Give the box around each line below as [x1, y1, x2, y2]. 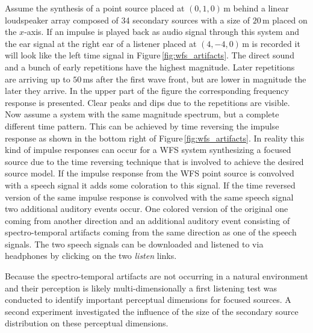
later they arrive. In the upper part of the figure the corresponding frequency [5, 84, 289, 97]
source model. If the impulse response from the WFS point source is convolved [5, 167, 294, 179]
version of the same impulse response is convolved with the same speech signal [5, 190, 294, 203]
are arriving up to [5, 72, 70, 85]
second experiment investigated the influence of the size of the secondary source [5, 305, 299, 317]
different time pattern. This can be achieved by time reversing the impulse [5, 119, 279, 132]
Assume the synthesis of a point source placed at [5, 2, 185, 14]
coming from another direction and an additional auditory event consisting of [5, 214, 290, 226]
